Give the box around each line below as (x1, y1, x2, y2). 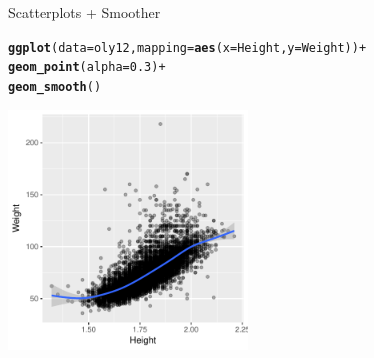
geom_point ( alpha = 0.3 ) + (8, 60, 166, 75)
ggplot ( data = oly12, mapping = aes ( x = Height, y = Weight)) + (8, 40, 367, 55)
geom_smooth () (8, 79, 102, 94)
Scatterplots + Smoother (8, 2, 161, 22)
